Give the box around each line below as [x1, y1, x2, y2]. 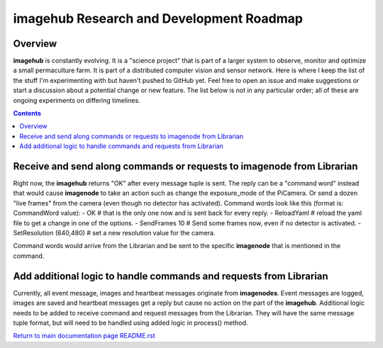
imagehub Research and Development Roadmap [13, 11, 303, 26]
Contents [13, 109, 42, 118]
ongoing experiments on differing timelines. [13, 96, 141, 104]
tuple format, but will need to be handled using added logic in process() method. [13, 318, 248, 327]
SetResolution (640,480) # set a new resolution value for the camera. [13, 229, 216, 237]
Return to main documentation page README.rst [13, 332, 155, 340]
